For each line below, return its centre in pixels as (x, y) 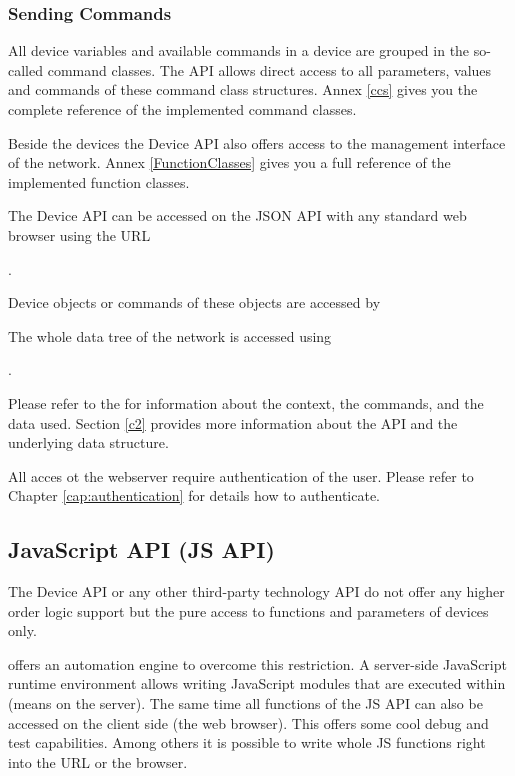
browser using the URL (79, 234)
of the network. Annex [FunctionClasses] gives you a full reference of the (229, 162)
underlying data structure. (88, 442)
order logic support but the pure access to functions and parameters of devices (248, 610)
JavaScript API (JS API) (141, 549)
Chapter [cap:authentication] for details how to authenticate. (194, 495)
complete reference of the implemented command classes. (182, 109)
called (25, 69)
